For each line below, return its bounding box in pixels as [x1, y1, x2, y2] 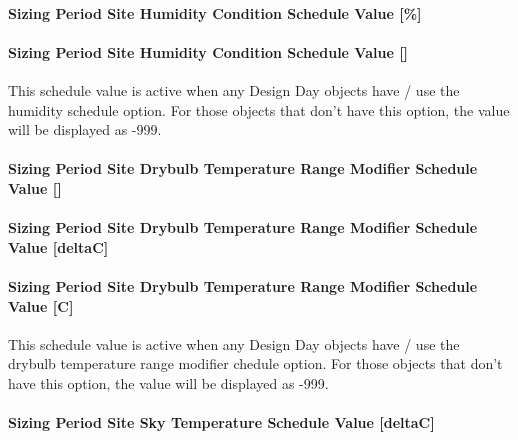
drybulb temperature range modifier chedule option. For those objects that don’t [8, 353, 503, 374]
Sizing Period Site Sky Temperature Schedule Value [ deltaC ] [8, 412, 435, 433]
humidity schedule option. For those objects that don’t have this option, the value [8, 99, 510, 120]
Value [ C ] [8, 295, 74, 316]
